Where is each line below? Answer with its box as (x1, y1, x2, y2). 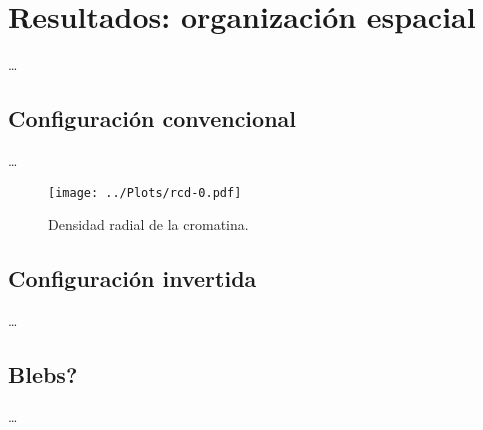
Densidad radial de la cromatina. (48, 214, 249, 235)
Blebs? (8, 358, 78, 389)
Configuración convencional (8, 103, 296, 134)
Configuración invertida (8, 263, 257, 294)
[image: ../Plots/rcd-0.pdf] (48, 185, 242, 200)
